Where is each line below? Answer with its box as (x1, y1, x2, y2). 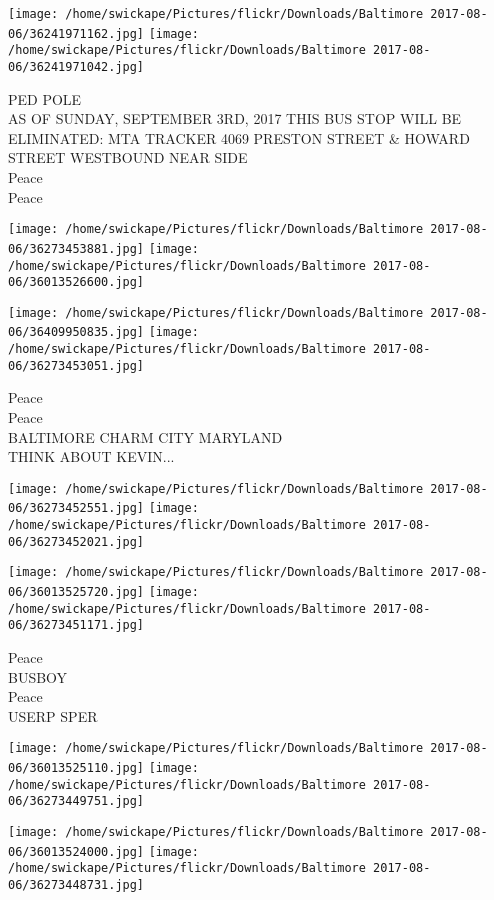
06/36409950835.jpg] (8, 325, 145, 340)
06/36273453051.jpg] (8, 358, 145, 373)
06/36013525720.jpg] (8, 585, 145, 600)
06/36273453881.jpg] (8, 241, 145, 256)
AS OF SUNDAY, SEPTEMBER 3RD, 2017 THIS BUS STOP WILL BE (8, 108, 462, 129)
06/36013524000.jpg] (8, 844, 145, 859)
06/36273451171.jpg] (8, 618, 145, 633)
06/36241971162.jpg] (8, 26, 145, 41)
